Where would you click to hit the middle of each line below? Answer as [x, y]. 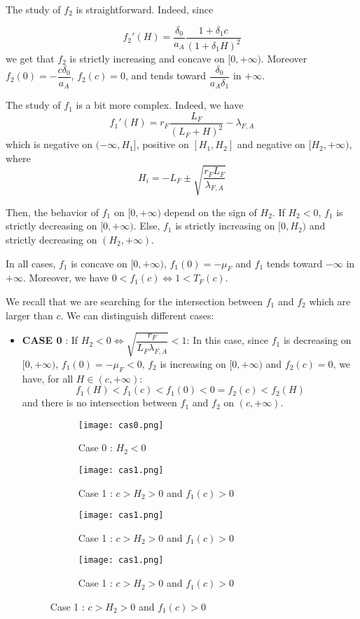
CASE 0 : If [50, 340]
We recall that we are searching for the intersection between [134, 301]
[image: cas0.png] [121, 425]
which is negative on [49, 144]
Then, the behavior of [53, 212]
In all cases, [31, 263]
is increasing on [193, 363]
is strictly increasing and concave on [147, 58]
